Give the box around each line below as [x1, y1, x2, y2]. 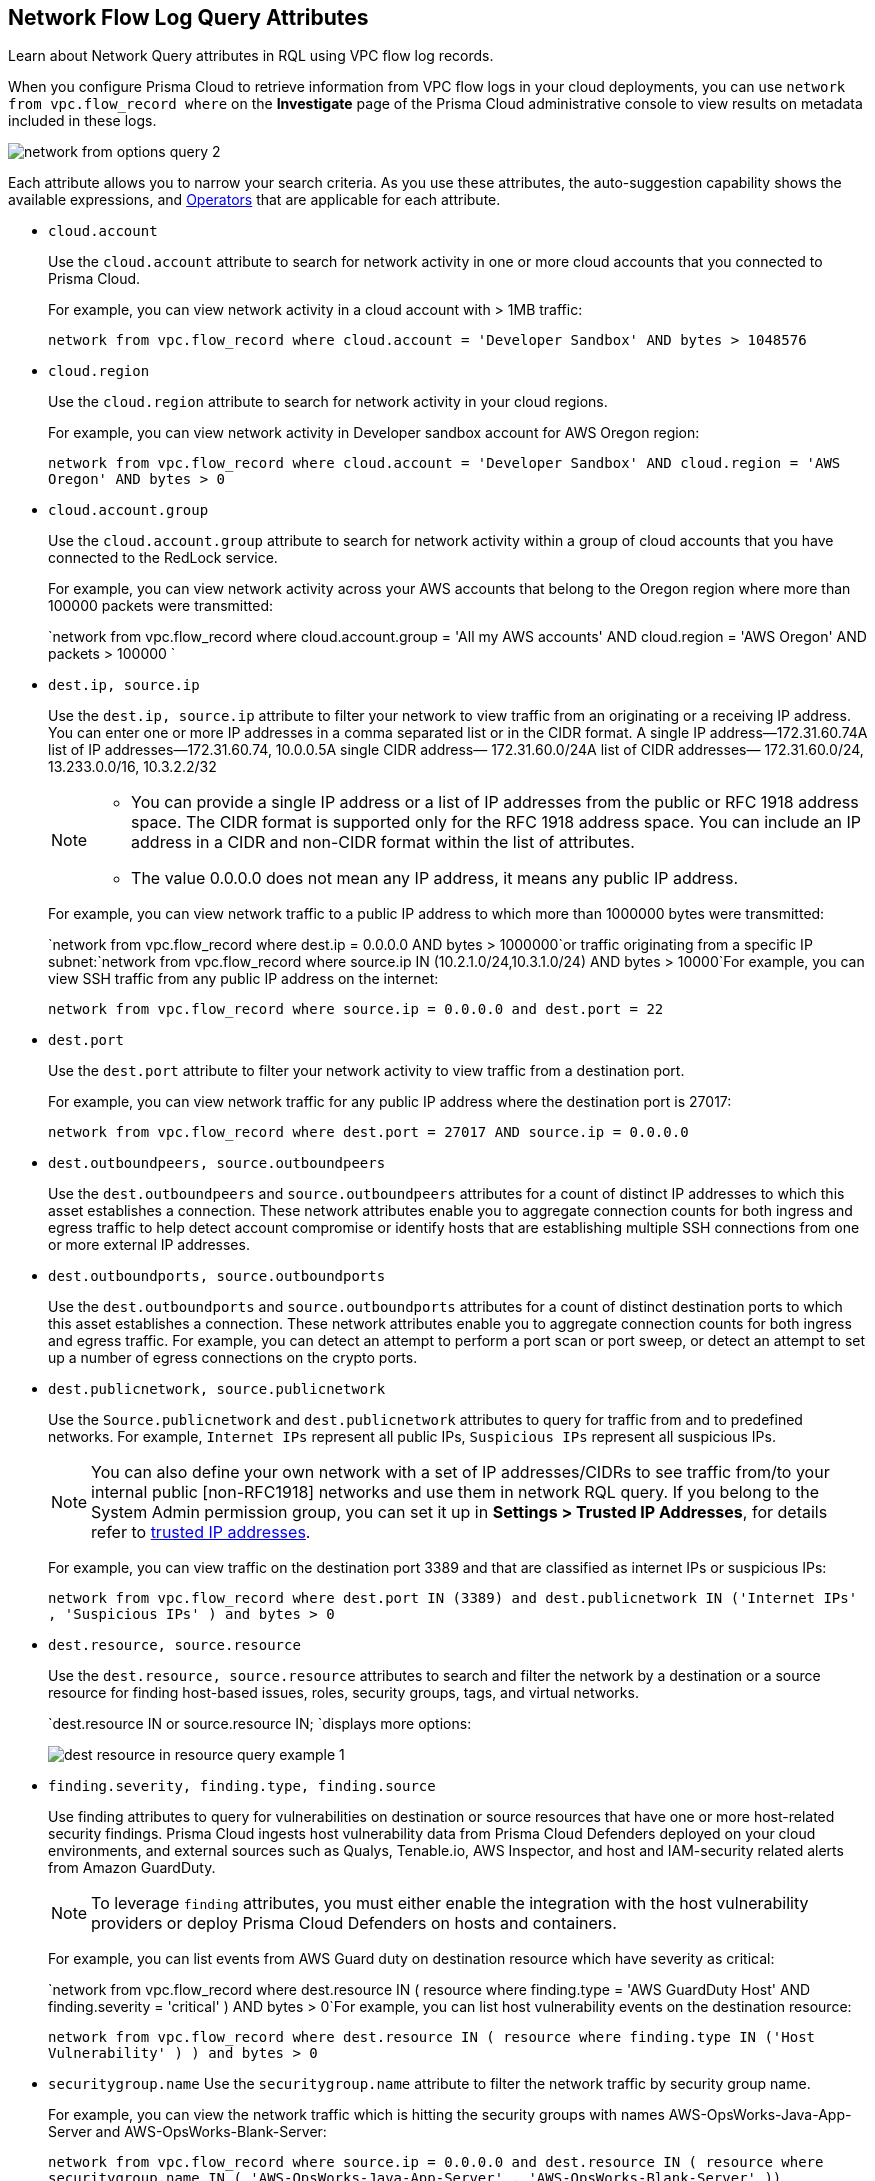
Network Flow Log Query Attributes [8, 5, 369, 30]
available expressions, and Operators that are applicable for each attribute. [8, 191, 501, 209]
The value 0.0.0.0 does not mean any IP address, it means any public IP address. [131, 868, 739, 889]
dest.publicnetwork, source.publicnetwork [48, 1381, 386, 1398]
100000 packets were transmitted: [48, 597, 273, 615]
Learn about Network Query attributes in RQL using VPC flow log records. [8, 47, 494, 65]
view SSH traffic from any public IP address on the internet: [48, 970, 439, 988]
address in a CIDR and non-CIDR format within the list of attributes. [131, 832, 635, 853]
